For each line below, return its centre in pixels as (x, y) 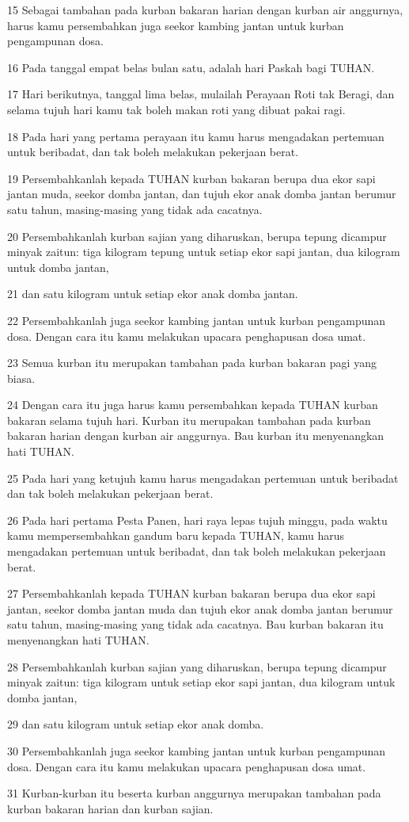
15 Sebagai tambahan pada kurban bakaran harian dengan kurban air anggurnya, (205, 10)
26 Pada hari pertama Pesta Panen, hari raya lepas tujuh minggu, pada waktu (197, 520)
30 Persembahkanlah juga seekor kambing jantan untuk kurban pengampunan (197, 750)
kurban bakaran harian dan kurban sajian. (110, 808)
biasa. (21, 378)
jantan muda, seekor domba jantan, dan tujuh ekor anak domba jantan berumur (202, 194)
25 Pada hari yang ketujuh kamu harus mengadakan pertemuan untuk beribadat (203, 478)
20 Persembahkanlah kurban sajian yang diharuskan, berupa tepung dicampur (197, 236)
